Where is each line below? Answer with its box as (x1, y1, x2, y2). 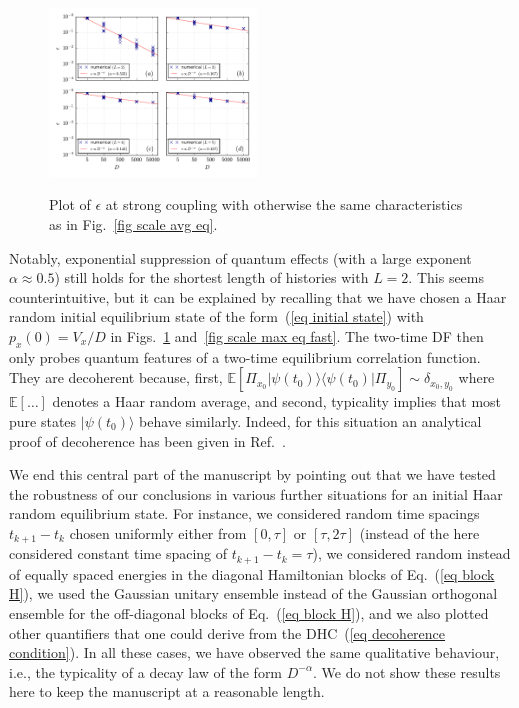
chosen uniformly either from (69, 522, 247, 543)
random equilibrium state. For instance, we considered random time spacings (9, 503, 480, 524)
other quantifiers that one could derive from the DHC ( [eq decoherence (9, 622, 446, 643)
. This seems (408, 267, 485, 288)
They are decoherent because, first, (9, 367, 223, 388)
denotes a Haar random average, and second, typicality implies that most (52, 391, 502, 412)
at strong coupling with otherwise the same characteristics (105, 194, 463, 215)
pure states (9, 410, 77, 431)
